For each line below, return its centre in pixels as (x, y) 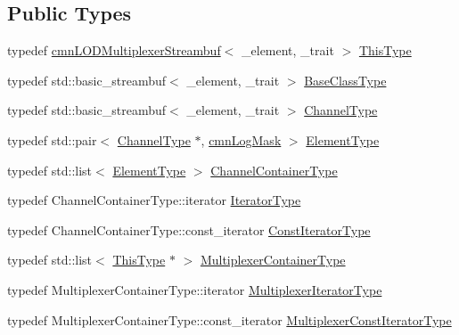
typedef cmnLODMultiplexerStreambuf (114, 50)
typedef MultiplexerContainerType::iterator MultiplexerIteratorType (195, 289)
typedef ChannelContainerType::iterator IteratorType (154, 200)
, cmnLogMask (241, 139)
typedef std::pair (52, 139)
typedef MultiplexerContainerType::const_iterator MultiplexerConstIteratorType (229, 319)
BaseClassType (345, 80)
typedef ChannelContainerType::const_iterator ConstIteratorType (189, 229)
